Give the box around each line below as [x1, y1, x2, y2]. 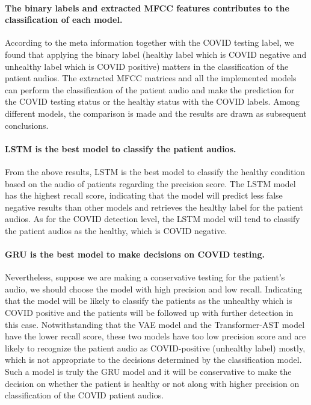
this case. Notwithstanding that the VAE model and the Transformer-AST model [5, 318, 305, 330]
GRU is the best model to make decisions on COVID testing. [5, 248, 265, 261]
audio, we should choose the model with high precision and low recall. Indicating [5, 282, 303, 295]
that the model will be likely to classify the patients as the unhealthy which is [5, 294, 292, 307]
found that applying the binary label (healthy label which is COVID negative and [5, 48, 307, 60]
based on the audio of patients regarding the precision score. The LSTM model [5, 177, 296, 190]
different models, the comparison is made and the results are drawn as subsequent [5, 107, 307, 119]
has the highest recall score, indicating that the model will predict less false [5, 189, 283, 202]
